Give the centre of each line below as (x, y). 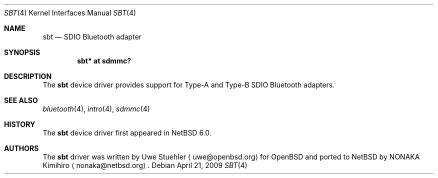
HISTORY (20, 124)
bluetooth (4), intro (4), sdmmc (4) (96, 109)
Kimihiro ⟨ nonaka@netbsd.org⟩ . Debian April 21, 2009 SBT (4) (145, 165)
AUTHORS (21, 148)
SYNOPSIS (22, 52)
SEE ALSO (21, 100)
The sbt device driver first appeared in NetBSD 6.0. (127, 133)
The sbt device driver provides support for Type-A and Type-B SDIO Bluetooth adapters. (189, 85)
